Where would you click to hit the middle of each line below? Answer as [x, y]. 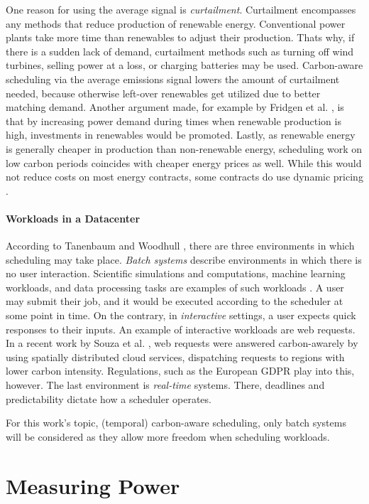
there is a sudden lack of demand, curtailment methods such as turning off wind [180, 51]
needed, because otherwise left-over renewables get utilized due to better [163, 93]
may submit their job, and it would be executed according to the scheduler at [175, 301]
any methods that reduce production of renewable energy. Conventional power [176, 23]
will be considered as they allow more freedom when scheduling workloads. [168, 436]
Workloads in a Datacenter [73, 218]
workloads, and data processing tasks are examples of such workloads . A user [175, 287]
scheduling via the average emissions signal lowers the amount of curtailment [173, 79]
